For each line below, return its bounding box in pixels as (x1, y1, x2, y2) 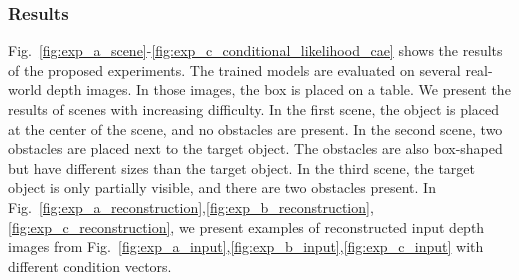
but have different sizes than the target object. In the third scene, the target (8, 157, 476, 178)
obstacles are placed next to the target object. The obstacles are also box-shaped (8, 138, 503, 159)
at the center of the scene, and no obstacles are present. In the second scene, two (8, 118, 503, 139)
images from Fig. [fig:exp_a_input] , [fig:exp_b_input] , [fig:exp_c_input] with (8, 236, 484, 257)
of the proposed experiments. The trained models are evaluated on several (8, 59, 461, 80)
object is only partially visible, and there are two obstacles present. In (8, 177, 436, 198)
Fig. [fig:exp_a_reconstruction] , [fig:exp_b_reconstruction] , (8, 196, 374, 217)
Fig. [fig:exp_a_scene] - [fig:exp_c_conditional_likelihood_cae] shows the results (8, 40, 503, 61)
